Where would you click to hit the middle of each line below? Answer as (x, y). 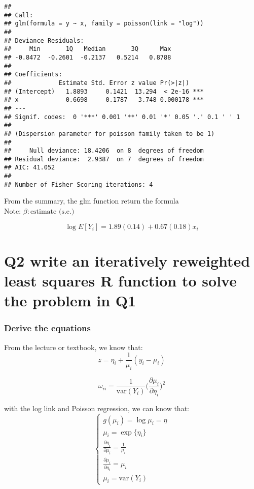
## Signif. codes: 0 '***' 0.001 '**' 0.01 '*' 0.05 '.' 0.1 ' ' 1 (122, 117)
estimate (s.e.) (52, 212)
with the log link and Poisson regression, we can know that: (97, 408)
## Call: (19, 15)
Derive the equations (47, 328)
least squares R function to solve (120, 280)
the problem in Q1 (70, 300)
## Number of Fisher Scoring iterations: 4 (79, 184)
